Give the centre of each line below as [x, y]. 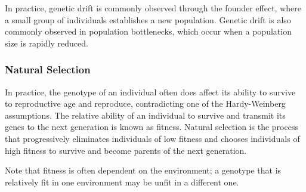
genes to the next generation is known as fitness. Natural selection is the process [152, 127]
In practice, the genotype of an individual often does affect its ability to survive [150, 92]
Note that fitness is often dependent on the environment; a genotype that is [143, 170]
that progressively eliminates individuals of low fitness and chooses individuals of [152, 138]
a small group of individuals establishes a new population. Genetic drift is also [148, 19]
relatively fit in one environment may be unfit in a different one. [122, 182]
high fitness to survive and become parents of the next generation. [126, 150]
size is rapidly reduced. [47, 43]
